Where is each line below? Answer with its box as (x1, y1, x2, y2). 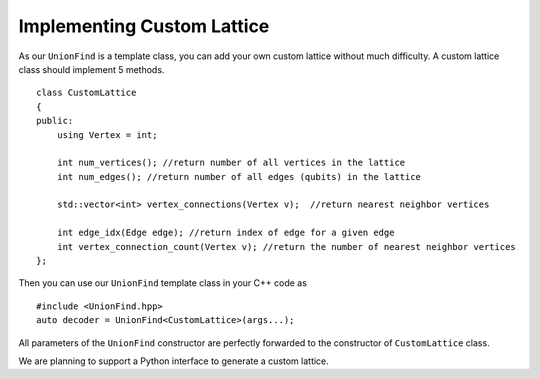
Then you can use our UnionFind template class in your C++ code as (18, 277, 307, 289)
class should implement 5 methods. (18, 63, 165, 75)
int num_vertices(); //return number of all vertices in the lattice (56, 157, 406, 169)
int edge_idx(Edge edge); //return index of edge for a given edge (56, 227, 395, 239)
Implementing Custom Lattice (18, 15, 270, 37)
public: (36, 115, 74, 127)
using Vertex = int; (56, 129, 158, 140)
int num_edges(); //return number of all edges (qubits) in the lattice (56, 171, 422, 182)
